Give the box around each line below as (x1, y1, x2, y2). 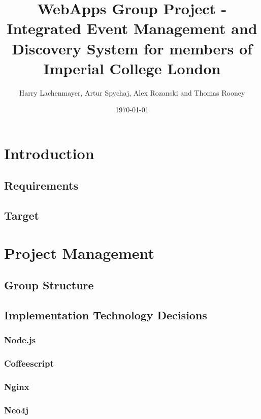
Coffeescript (4, 357, 54, 370)
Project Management (4, 242, 155, 263)
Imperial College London (43, 57, 221, 78)
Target (4, 207, 40, 223)
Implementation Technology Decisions (4, 307, 207, 323)
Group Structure (4, 277, 94, 293)
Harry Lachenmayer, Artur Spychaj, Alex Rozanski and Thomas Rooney (19, 87, 245, 98)
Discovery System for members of (12, 38, 252, 58)
